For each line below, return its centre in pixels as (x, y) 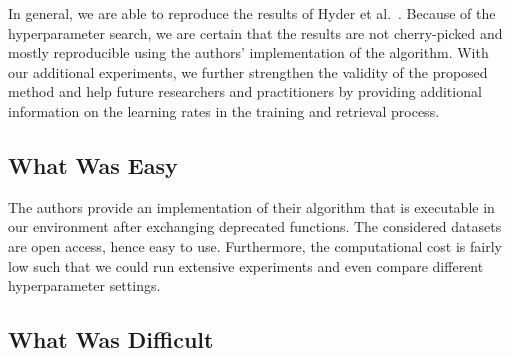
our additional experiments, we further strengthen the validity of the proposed (248, 71)
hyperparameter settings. (84, 285)
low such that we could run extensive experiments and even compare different (246, 265)
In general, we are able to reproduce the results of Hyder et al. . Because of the (252, 13)
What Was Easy (93, 164)
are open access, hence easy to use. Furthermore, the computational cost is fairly (255, 245)
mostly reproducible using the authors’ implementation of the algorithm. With (248, 52)
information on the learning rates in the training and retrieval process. (224, 110)
